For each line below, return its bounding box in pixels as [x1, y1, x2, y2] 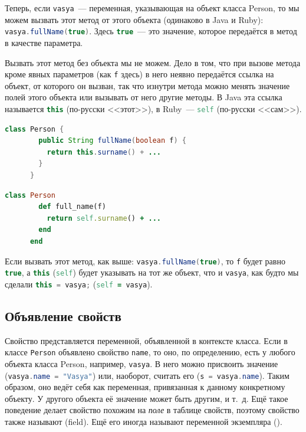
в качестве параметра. [5, 36, 83, 48]
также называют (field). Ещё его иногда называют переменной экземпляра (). [5, 415, 282, 428]
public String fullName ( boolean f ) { [38, 136, 186, 145]
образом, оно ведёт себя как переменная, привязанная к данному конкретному [5, 381, 285, 393]
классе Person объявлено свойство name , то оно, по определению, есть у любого [5, 346, 295, 358]
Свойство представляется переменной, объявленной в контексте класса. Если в [5, 334, 288, 346]
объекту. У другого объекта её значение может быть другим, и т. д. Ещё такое [5, 392, 288, 404]
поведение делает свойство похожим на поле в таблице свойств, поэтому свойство [5, 404, 300, 416]
